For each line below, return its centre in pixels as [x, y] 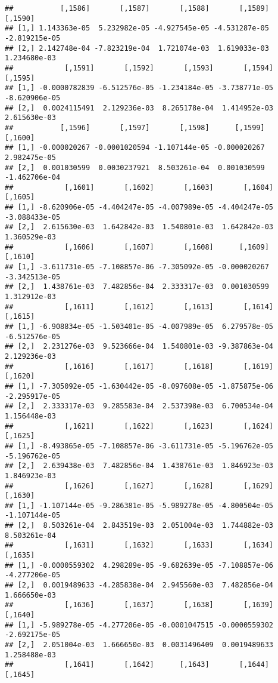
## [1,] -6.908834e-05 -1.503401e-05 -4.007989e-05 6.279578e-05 [139, 327]
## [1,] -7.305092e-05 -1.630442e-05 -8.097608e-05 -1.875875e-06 [139, 386]
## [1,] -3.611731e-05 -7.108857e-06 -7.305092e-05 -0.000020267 [137, 267]
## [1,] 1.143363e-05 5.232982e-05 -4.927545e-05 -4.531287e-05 [137, 28]
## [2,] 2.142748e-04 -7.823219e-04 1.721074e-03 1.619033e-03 [137, 48]
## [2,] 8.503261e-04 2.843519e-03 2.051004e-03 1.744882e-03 [139, 526]
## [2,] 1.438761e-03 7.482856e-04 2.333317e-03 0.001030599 [137, 287]
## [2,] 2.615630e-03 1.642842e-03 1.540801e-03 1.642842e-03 [139, 227]
